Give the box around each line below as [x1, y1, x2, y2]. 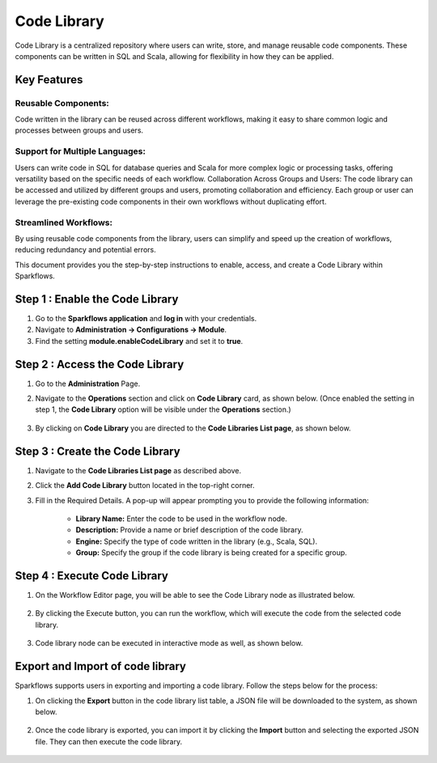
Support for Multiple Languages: [15, 146, 146, 157]
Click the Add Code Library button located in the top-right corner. [35, 481, 255, 490]
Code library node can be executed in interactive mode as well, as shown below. [35, 638, 303, 648]
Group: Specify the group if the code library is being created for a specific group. [75, 548, 347, 557]
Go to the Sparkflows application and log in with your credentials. [35, 314, 257, 324]
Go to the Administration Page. [35, 379, 141, 388]
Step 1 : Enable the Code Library [15, 292, 179, 306]
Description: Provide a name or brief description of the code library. [75, 525, 303, 535]
